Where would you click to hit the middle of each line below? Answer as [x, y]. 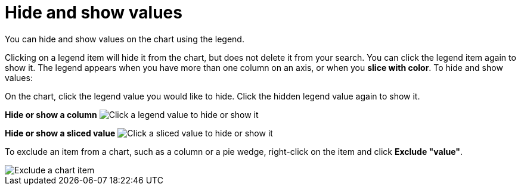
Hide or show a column [51, 114]
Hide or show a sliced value [60, 133]
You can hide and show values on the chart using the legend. [125, 39]
